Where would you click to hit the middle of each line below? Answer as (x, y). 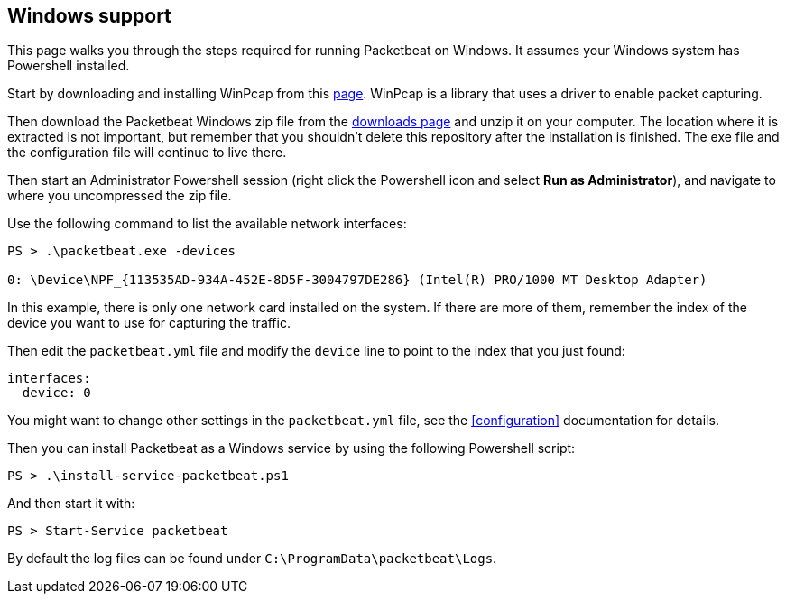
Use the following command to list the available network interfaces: (207, 224)
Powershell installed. (69, 66)
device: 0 (56, 393)
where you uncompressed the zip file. (120, 196)
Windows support (89, 16)
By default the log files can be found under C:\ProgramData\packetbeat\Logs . (252, 559)
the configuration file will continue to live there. (147, 153)
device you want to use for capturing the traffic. (149, 323)
